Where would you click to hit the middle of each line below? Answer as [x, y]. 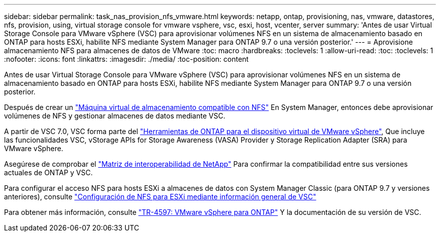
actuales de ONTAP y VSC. [48, 172]
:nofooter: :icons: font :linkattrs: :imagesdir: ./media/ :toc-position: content [126, 59]
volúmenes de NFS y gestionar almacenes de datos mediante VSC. [115, 116]
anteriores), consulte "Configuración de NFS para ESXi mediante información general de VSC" [160, 197]
